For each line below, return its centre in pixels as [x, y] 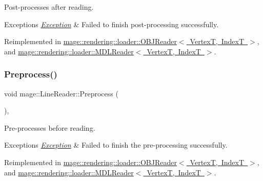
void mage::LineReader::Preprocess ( [61, 93]
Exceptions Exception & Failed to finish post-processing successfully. [112, 24]
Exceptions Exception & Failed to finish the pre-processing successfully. [116, 145]
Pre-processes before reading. [50, 127]
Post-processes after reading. [49, 7]
